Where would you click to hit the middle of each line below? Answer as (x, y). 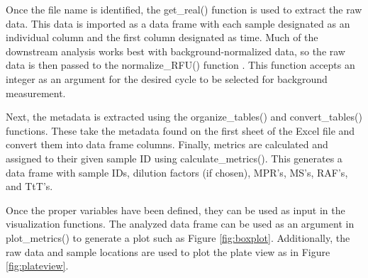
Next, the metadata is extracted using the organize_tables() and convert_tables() (184, 117)
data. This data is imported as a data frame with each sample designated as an (178, 23)
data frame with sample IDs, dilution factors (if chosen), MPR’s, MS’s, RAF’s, (177, 172)
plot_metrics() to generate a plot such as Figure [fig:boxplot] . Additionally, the (178, 237)
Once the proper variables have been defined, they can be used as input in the (175, 210)
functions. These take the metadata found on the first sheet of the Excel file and (180, 130)
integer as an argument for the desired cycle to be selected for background (167, 78)
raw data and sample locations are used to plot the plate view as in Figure (168, 251)
